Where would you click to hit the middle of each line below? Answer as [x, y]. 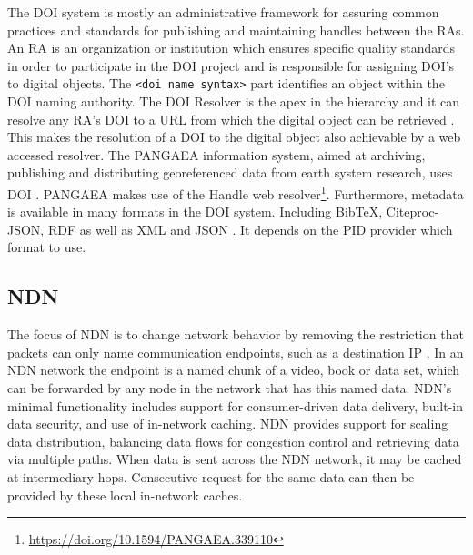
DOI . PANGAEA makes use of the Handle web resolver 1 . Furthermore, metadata [236, 192]
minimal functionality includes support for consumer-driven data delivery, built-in [236, 405]
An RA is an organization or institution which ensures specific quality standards [231, 48]
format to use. [47, 247]
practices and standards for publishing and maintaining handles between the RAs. [236, 30]
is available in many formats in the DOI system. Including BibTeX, [195, 212]
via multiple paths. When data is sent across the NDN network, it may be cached [235, 459]
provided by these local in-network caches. [125, 494]
